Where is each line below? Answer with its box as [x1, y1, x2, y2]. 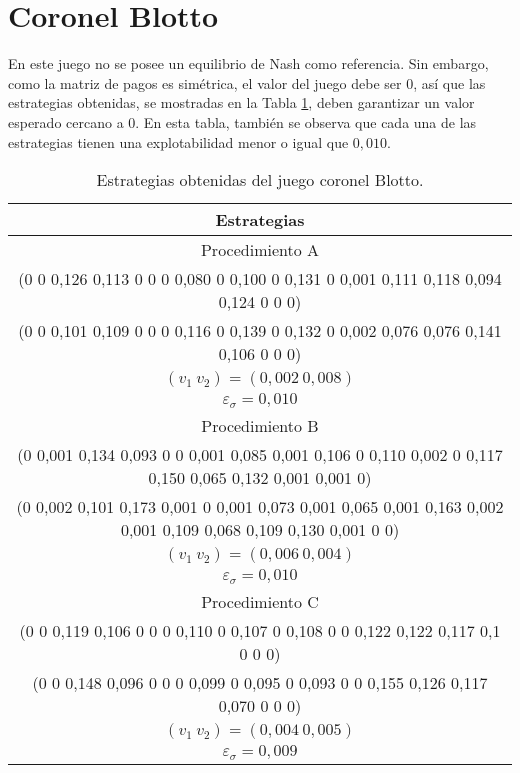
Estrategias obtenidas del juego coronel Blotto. [96, 168, 424, 192]
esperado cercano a [8, 111, 124, 132]
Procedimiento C [201, 590, 319, 614]
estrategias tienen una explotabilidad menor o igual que [8, 131, 349, 152]
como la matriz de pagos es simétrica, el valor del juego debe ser [8, 72, 402, 93]
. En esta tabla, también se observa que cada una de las [135, 111, 477, 132]
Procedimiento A [200, 238, 320, 262]
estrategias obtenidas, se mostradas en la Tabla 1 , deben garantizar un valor [8, 92, 475, 113]
